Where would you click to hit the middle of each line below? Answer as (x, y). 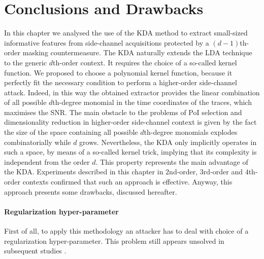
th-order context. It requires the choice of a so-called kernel (145, 62)
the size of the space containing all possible (71, 132)
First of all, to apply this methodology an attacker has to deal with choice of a (126, 231)
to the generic (26, 62)
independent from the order (47, 161)
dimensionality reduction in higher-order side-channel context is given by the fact (130, 122)
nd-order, (184, 172)
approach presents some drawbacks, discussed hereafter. (91, 191)
